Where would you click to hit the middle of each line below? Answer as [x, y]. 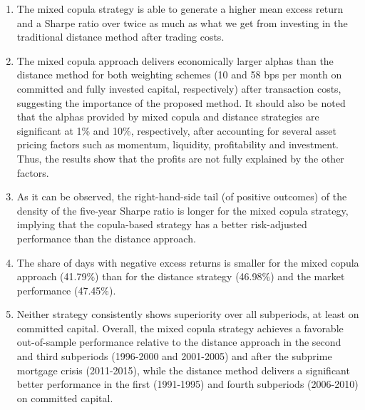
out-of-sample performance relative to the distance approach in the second [179, 342]
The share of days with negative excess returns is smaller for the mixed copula [188, 262]
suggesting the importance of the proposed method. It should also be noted [181, 102]
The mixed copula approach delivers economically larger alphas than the [175, 60]
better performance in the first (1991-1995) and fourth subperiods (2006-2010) [187, 384]
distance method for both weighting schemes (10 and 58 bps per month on [179, 75]
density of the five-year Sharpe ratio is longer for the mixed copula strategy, [182, 210]
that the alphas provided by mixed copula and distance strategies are [168, 117]
